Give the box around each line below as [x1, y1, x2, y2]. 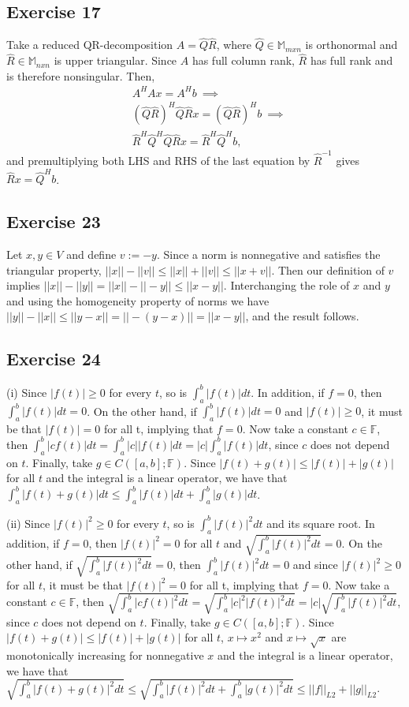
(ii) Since [6, 514, 50, 531]
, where [216, 36, 251, 53]
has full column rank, [191, 52, 295, 69]
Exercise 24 [6, 346, 101, 371]
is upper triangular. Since [54, 52, 177, 69]
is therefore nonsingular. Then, [6, 67, 155, 84]
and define [66, 246, 117, 263]
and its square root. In [266, 514, 375, 531]
